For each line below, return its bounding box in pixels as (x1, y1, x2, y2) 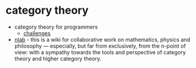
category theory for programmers (14, 23, 98, 30)
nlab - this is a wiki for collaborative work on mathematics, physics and (14, 36, 191, 43)
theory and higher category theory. (14, 55, 102, 62)
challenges (23, 29, 51, 36)
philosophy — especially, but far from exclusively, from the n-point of (14, 42, 186, 50)
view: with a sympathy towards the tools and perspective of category (14, 48, 186, 55)
